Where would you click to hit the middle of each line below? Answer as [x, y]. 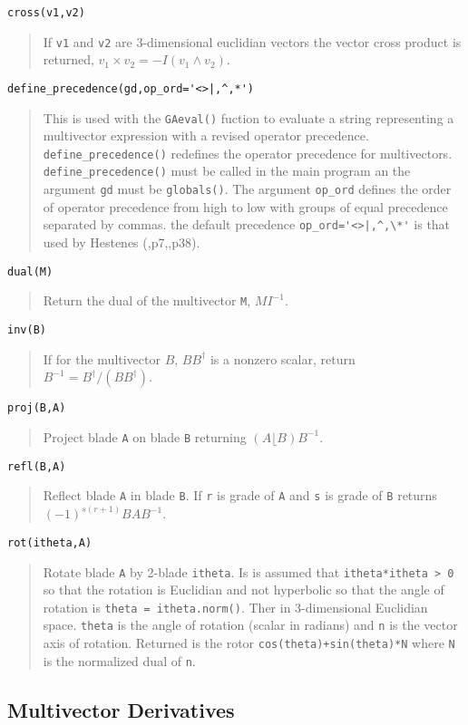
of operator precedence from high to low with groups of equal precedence [245, 206]
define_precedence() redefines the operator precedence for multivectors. [248, 153]
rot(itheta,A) [50, 542]
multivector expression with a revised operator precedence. [206, 135]
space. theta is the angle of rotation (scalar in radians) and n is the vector [250, 625]
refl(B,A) [37, 466]
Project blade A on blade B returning [145, 436]
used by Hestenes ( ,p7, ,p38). [122, 242]
